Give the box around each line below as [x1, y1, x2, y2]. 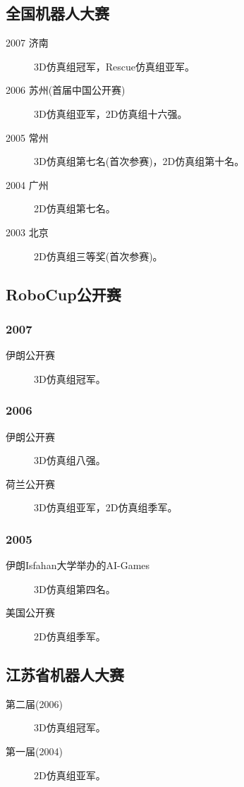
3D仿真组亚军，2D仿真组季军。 [34, 500, 178, 515]
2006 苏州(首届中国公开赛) [6, 83, 126, 97]
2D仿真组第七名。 [34, 201, 116, 216]
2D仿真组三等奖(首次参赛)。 [34, 248, 163, 263]
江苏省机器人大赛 [6, 663, 124, 685]
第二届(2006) [6, 696, 63, 711]
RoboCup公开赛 [6, 283, 121, 305]
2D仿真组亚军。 [34, 767, 106, 782]
